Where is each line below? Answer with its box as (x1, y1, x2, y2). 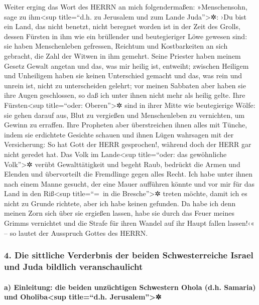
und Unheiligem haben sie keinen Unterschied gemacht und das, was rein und (4, 70, 242, 81)
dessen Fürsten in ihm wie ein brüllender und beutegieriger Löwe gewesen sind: (4, 31, 247, 41)
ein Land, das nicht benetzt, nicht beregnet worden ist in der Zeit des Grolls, (4, 21, 240, 32)
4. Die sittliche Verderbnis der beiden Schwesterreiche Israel (4, 249, 253, 261)
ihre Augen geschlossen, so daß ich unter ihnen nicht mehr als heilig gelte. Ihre (4, 90, 245, 100)
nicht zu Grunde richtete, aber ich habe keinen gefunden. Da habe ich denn (4, 198, 236, 208)
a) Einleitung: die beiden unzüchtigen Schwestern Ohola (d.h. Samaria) (4, 281, 256, 292)
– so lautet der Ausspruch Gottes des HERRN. (4, 227, 148, 238)
